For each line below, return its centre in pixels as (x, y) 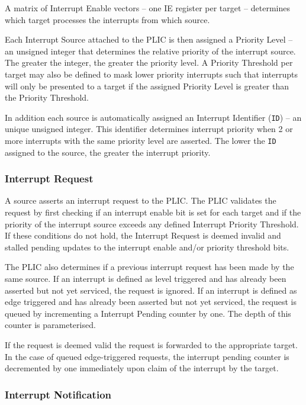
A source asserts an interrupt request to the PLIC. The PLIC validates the (141, 200)
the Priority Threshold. (47, 97)
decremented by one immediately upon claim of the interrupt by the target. (142, 368)
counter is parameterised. (50, 325)
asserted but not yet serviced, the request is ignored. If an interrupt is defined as (151, 290)
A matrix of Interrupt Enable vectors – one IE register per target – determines (148, 8)
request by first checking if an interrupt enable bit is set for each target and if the (153, 212)
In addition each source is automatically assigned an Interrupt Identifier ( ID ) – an (153, 117)
